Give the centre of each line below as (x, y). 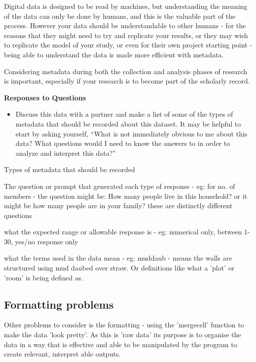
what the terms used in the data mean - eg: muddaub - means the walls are (118, 258)
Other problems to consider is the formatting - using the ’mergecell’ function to (124, 325)
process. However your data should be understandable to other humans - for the (125, 25)
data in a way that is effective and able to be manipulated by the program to (121, 344)
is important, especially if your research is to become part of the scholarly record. (127, 81)
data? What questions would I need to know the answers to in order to (123, 143)
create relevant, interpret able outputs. (62, 354)
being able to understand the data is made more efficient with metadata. (114, 54)
